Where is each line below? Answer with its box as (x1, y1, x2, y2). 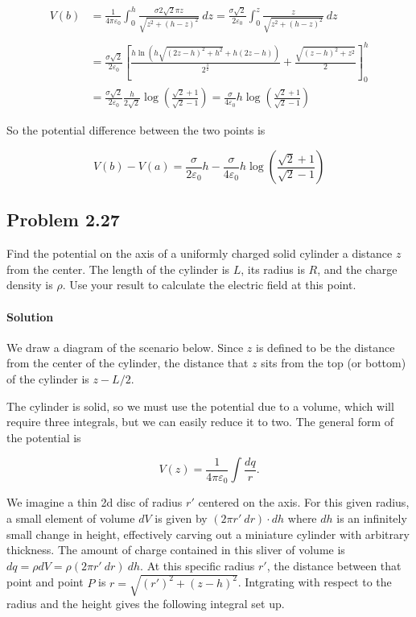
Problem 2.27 (6, 207, 120, 232)
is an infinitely (336, 510, 407, 527)
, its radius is (241, 260, 305, 277)
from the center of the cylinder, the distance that (6, 354, 249, 371)
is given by (154, 510, 208, 527)
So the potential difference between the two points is (6, 122, 266, 139)
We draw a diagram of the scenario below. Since (6, 338, 244, 355)
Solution (6, 308, 54, 325)
